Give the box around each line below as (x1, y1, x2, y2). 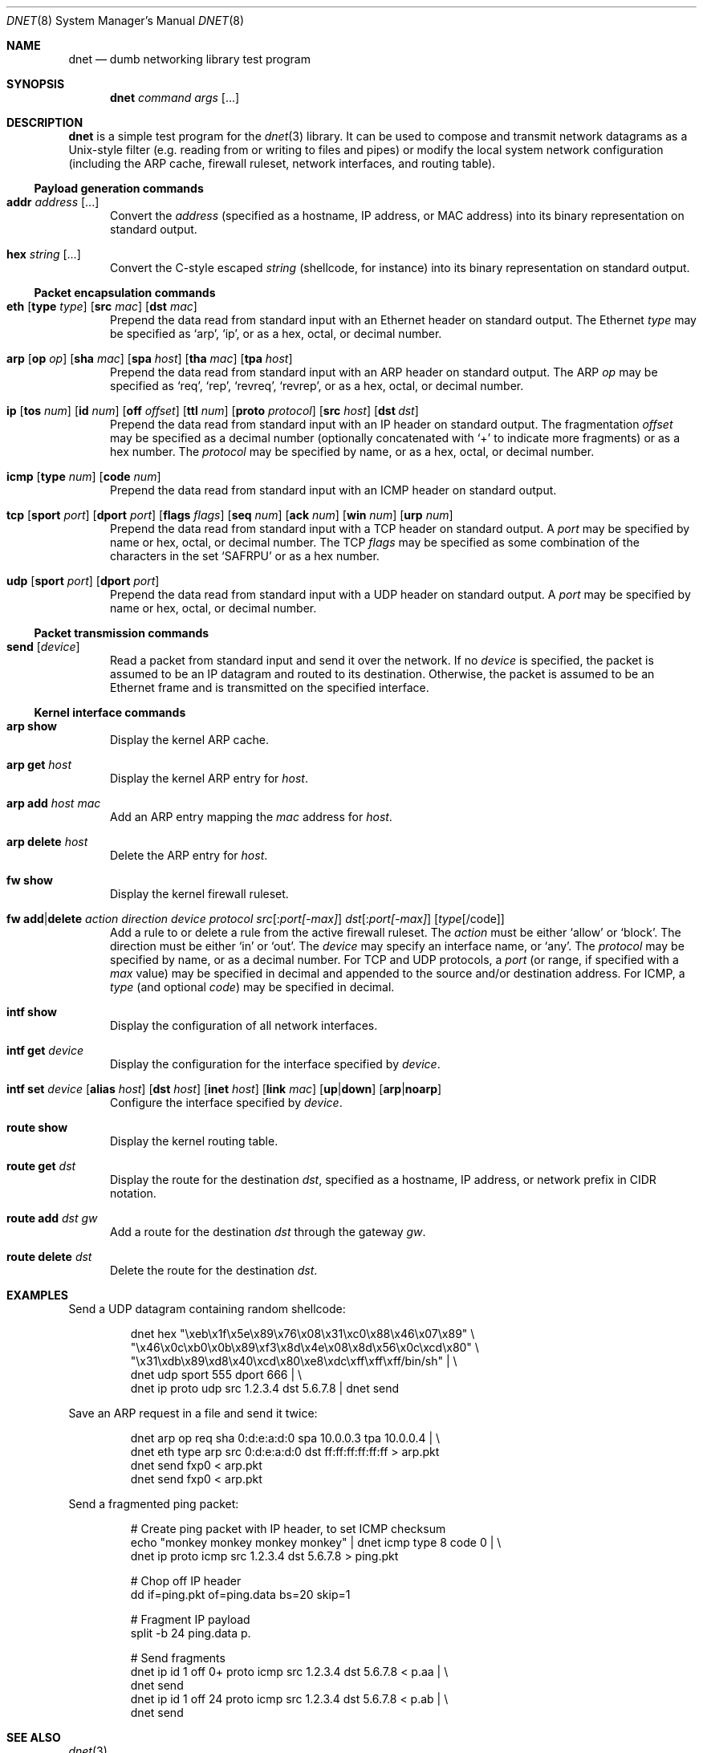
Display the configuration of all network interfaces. (110, 1019, 378, 1032)
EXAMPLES (6, 1288, 68, 1302)
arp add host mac (6, 796, 101, 810)
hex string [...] (6, 247, 81, 261)
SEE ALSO (6, 1731, 61, 1744)
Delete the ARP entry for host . (110, 848, 268, 862)
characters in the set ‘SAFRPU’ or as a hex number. (110, 549, 380, 563)
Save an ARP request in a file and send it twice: (68, 1406, 318, 1420)
